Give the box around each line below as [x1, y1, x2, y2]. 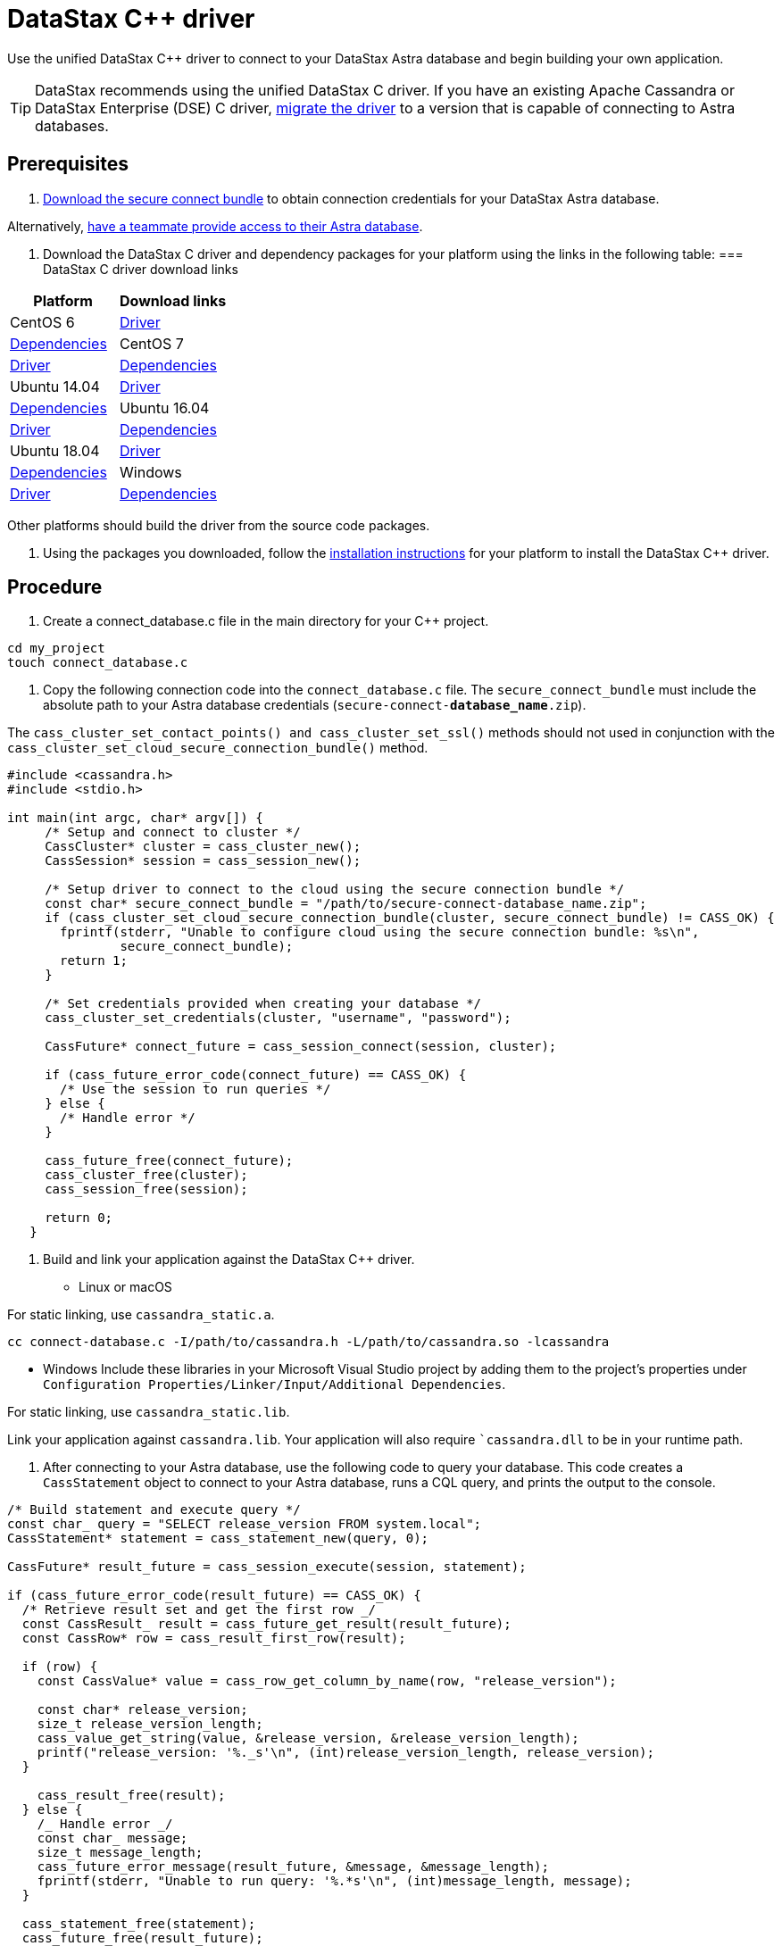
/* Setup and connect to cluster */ [45, 825, 301, 840]
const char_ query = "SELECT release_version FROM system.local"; [7, 1517, 482, 1532]
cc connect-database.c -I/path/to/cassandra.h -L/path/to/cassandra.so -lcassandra [7, 1335, 610, 1350]
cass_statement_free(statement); [21, 1917, 256, 1932]
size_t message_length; [37, 1845, 204, 1860]
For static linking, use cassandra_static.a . [7, 1307, 275, 1323]
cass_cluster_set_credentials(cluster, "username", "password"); [45, 1010, 512, 1026]
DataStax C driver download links [43, 261, 238, 277]
